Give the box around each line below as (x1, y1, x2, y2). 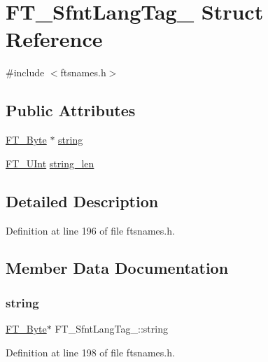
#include (6, 65, 45, 80)
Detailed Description (6, 190, 159, 211)
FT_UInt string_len (6, 155, 94, 170)
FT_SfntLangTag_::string (55, 321, 168, 336)
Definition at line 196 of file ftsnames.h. (6, 223, 175, 237)
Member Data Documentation (6, 257, 229, 279)
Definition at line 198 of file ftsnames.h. (6, 344, 175, 359)
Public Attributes (6, 99, 136, 121)
